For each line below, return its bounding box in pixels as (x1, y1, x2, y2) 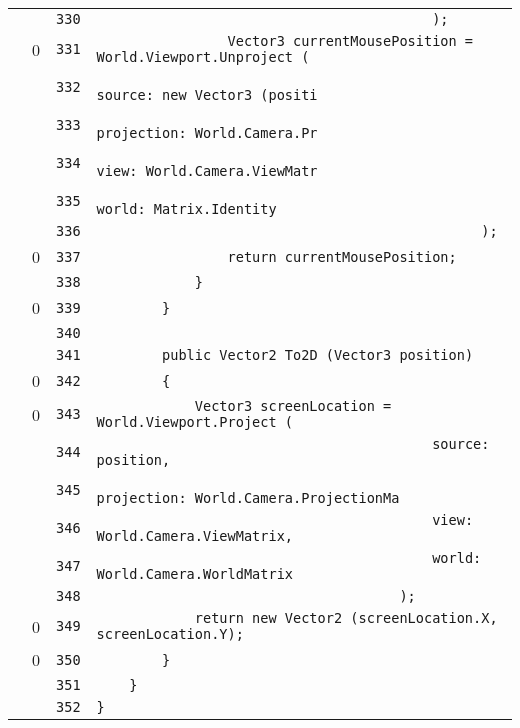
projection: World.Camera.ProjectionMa (96, 490, 400, 506)
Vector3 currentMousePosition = (227, 33, 474, 49)
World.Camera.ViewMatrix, (96, 528, 293, 544)
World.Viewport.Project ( (96, 414, 293, 430)
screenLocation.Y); (96, 626, 244, 642)
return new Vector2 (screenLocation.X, (194, 610, 498, 626)
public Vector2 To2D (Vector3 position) (162, 347, 474, 363)
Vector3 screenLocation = (194, 398, 392, 414)
